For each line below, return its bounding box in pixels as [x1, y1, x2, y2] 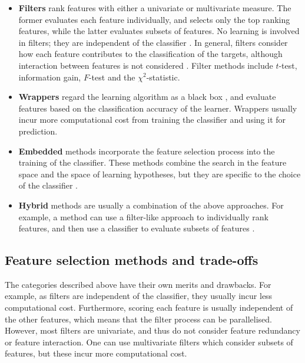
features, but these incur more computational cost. [5, 347, 187, 359]
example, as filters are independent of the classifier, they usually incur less [5, 290, 273, 302]
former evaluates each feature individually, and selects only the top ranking [18, 13, 290, 25]
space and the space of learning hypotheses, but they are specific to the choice [18, 167, 301, 180]
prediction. [18, 125, 58, 137]
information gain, [18, 70, 81, 83]
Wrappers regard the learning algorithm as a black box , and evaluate [18, 90, 276, 103]
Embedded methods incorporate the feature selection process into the [18, 144, 275, 157]
